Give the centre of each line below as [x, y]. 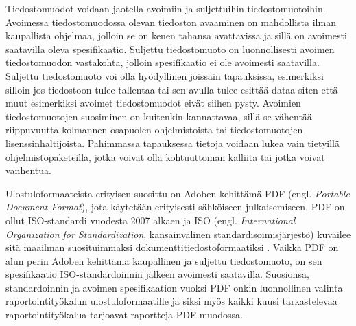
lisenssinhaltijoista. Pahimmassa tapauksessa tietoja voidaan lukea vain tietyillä [173, 143]
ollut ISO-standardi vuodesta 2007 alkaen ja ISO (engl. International [151, 220]
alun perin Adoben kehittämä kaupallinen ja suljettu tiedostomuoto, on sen [164, 260]
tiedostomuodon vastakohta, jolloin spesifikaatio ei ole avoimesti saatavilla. [163, 62]
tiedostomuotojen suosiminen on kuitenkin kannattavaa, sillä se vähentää [159, 116]
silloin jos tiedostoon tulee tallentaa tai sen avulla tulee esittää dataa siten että [172, 89]
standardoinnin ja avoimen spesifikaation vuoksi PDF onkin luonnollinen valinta [174, 287]
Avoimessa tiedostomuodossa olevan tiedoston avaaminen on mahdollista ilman [171, 22]
